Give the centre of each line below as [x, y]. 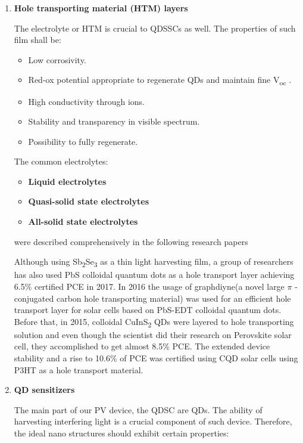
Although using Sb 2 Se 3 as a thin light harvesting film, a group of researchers [154, 262]
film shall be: [38, 40]
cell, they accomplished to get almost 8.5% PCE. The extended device [142, 346]
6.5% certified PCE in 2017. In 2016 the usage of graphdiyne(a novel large [149, 286]
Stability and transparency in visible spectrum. [114, 121]
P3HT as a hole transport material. [79, 369]
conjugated [34, 298]
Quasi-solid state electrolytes [89, 201]
